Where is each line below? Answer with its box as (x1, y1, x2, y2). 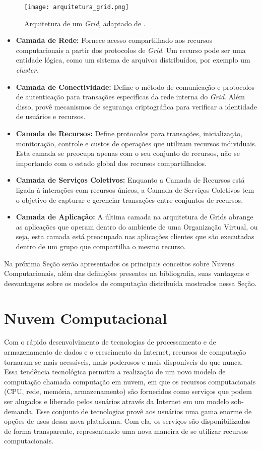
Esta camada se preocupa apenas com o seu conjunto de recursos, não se (16, 148, 240, 158)
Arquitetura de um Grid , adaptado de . (24, 18, 146, 28)
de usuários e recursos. (16, 111, 86, 122)
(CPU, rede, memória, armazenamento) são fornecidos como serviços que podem (4, 386, 252, 397)
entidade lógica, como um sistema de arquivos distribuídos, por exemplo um (16, 54, 250, 65)
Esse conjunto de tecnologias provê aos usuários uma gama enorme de (36, 406, 252, 416)
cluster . (16, 65, 38, 75)
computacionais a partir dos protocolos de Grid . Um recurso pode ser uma (16, 44, 246, 55)
